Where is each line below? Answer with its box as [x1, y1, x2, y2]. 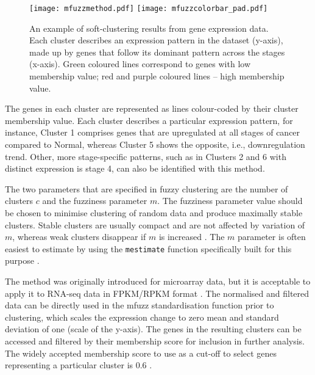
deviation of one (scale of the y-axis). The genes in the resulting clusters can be [5, 322, 302, 335]
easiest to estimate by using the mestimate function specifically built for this [5, 242, 292, 255]
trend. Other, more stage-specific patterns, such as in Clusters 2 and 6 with [5, 150, 286, 162]
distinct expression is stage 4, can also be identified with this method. [5, 162, 265, 175]
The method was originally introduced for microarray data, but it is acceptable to [5, 275, 311, 287]
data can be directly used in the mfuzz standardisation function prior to [5, 299, 274, 311]
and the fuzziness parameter [42, 194, 147, 207]
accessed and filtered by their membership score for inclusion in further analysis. [5, 334, 305, 347]
